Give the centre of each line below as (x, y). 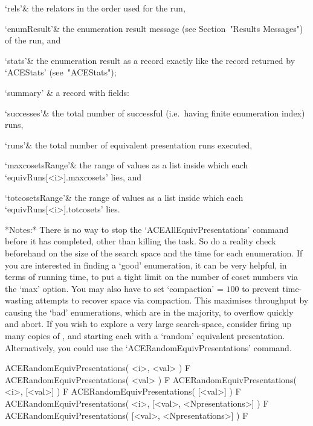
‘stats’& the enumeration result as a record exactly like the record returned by (150, 60)
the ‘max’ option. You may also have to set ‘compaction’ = (114, 288)
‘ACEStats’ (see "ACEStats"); (61, 72)
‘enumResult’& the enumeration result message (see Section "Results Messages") (154, 28)
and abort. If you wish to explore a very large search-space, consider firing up (148, 324)
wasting (19, 300)
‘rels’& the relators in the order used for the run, (95, 8)
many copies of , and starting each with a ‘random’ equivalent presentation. (145, 336)
